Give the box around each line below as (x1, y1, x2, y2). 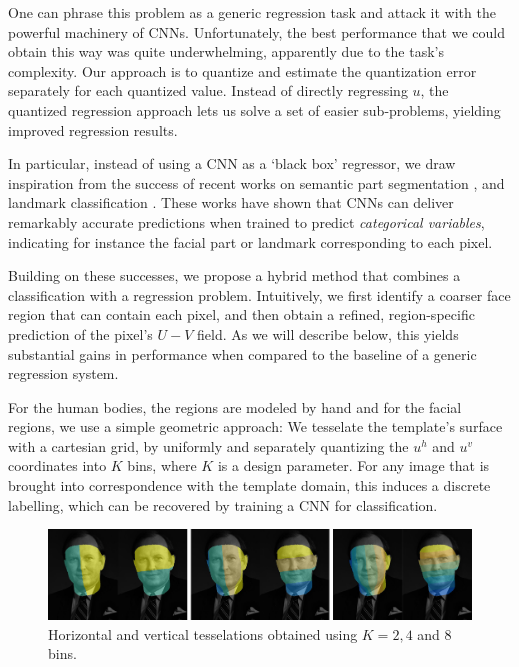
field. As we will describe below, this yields (196, 323, 459, 344)
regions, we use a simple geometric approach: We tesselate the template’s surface (8, 416, 503, 437)
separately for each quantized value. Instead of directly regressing (8, 80, 408, 101)
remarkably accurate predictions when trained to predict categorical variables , (8, 211, 485, 232)
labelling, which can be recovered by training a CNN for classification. (8, 494, 438, 515)
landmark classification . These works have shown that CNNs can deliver (8, 192, 454, 213)
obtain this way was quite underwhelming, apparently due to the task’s (8, 41, 444, 62)
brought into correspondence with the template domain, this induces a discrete (8, 475, 491, 496)
